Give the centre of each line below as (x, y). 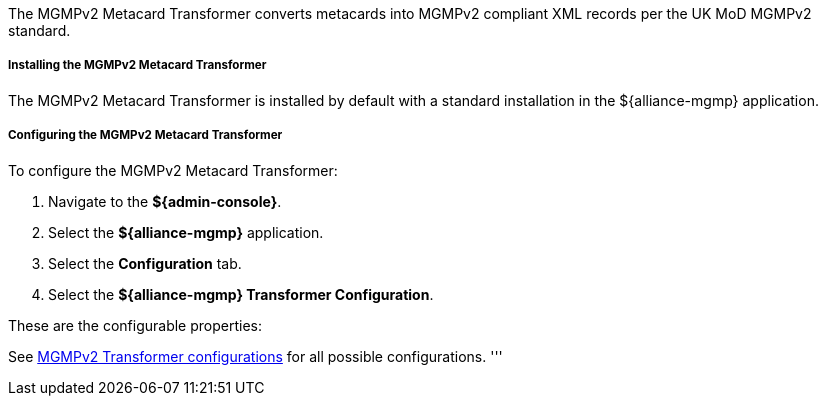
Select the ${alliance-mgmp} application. (186, 232)
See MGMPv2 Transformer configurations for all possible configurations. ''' (255, 356)
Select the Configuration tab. (145, 263)
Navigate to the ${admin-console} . (165, 201)
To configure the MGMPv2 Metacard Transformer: (173, 170)
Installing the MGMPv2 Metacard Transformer (137, 65)
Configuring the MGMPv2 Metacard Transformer (145, 135)
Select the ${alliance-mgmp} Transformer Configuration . (241, 294)
